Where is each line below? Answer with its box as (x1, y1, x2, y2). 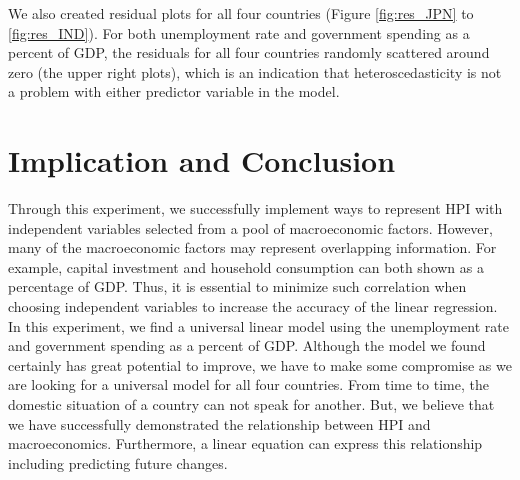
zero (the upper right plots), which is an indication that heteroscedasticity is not (8, 61, 502, 82)
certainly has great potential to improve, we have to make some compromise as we (8, 354, 512, 375)
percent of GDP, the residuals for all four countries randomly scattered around (8, 42, 490, 63)
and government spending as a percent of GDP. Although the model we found (8, 335, 486, 356)
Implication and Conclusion (8, 140, 396, 181)
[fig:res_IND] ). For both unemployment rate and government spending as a (8, 22, 470, 43)
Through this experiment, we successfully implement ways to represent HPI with (8, 198, 503, 219)
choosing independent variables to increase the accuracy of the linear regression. (8, 296, 498, 317)
